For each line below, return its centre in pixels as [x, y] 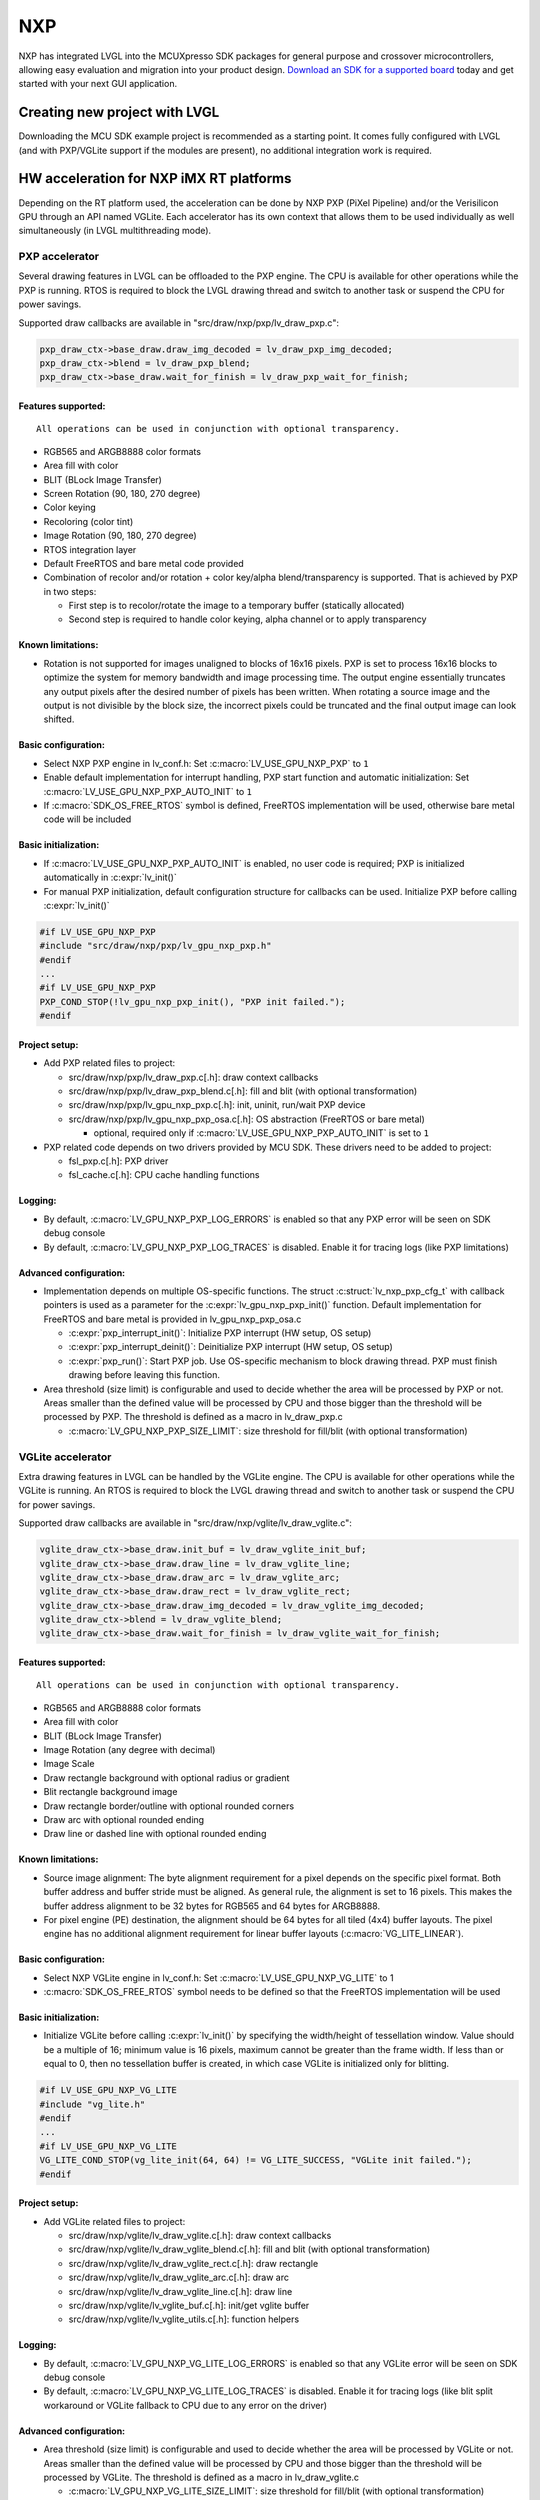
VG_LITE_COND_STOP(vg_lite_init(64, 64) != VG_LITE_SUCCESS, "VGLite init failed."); [255, 2160]
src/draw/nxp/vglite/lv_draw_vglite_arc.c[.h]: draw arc [179, 2277]
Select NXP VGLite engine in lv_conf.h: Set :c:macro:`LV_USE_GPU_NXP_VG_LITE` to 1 [218, 1977]
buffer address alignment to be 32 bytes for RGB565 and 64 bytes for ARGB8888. [211, 1906]
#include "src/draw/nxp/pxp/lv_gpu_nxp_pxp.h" [155, 946]
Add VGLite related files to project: [114, 2221]
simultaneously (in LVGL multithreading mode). [115, 231]
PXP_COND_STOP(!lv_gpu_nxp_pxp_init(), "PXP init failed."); [192, 1001]
